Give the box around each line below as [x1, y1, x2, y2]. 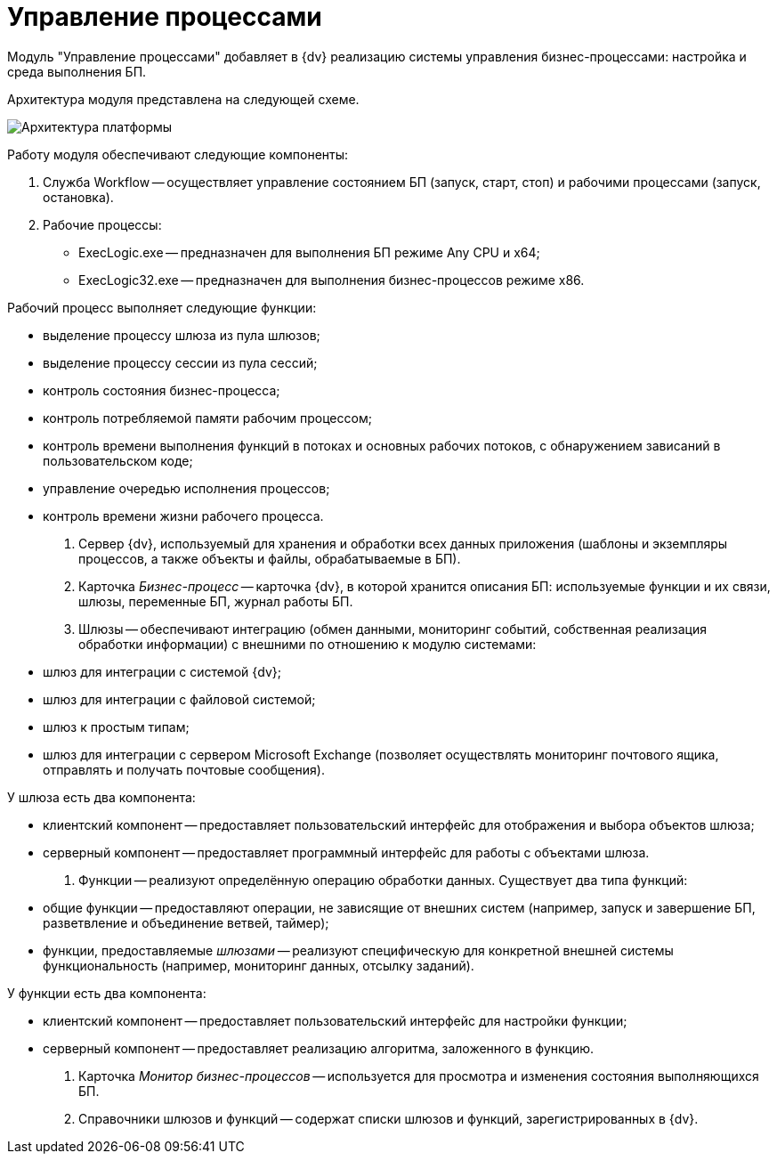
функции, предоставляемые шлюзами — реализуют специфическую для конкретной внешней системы [43, 942, 674, 958]
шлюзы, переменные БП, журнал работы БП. [78, 593, 353, 609]
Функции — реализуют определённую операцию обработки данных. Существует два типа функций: [78, 872, 688, 888]
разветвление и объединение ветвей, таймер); [43, 914, 329, 930]
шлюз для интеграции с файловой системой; [43, 691, 316, 707]
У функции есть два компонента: [7, 985, 206, 1001]
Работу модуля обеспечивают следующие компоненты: [7, 146, 349, 162]
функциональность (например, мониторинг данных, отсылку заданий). [43, 957, 474, 973]
